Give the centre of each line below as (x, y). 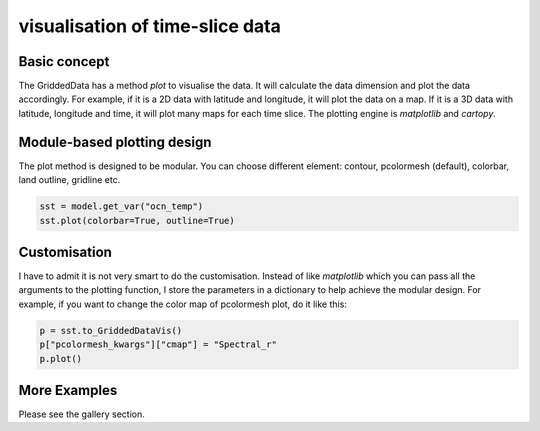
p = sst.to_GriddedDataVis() (111, 330)
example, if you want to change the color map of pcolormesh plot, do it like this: (182, 304)
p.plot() (61, 358)
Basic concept (64, 61)
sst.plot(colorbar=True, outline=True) (137, 220)
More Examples (68, 390)
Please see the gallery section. (81, 414)
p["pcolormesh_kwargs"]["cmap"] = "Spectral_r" (158, 344)
